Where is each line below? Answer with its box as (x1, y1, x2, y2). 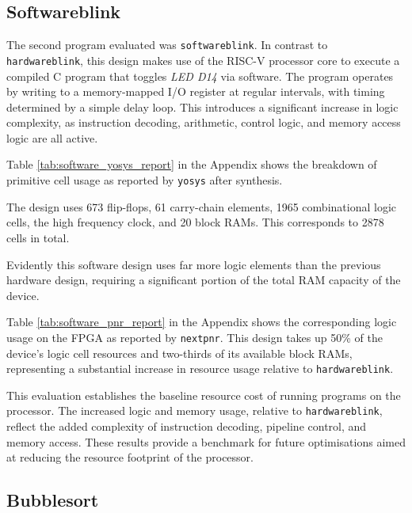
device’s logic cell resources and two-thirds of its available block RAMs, (6, 344, 353, 361)
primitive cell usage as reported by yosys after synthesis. (6, 172, 283, 188)
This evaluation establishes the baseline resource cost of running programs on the (6, 386, 401, 403)
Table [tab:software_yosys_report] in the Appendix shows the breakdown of (6, 156, 377, 173)
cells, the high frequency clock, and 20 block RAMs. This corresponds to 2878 (6, 214, 384, 230)
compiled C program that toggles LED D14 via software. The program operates (6, 67, 394, 84)
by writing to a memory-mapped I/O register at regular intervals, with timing (6, 83, 385, 100)
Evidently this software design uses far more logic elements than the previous (6, 256, 381, 272)
